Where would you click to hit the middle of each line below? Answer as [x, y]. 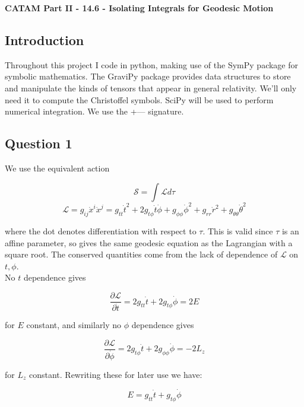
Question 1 [39, 143]
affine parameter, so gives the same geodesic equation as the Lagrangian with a [149, 242]
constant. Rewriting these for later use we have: [115, 374]
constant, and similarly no [74, 325]
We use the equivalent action [57, 168]
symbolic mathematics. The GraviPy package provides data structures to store [148, 76]
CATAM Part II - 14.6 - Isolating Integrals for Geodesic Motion [139, 8]
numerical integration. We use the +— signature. [94, 111]
